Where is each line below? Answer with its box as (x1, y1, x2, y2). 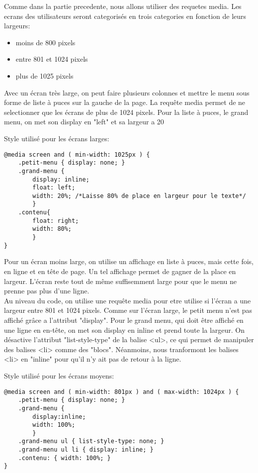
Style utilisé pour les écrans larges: (4, 133, 109, 143)
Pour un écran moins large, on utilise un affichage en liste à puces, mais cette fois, (4, 256, 254, 267)
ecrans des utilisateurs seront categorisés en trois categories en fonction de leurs (4, 10, 247, 21)
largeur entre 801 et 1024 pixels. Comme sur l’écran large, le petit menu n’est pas (4, 305, 253, 315)
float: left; (32, 184, 76, 191)
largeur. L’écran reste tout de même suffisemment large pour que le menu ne (4, 276, 237, 286)
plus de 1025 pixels (15, 70, 74, 81)
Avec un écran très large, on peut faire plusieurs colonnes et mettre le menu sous (4, 87, 250, 97)
